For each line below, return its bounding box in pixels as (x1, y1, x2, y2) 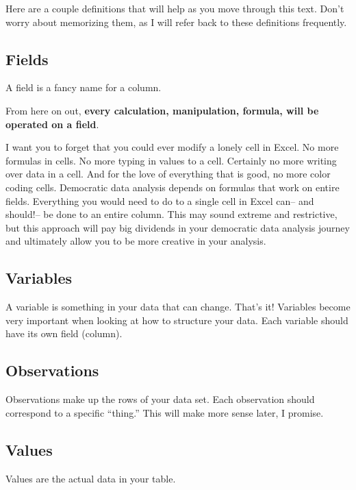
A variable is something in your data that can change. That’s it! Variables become (5, 299, 351, 314)
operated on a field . (5, 117, 99, 131)
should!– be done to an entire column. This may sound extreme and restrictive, (5, 207, 338, 221)
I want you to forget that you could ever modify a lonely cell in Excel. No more (5, 140, 339, 154)
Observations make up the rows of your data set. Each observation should (5, 392, 315, 406)
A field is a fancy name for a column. (5, 80, 162, 95)
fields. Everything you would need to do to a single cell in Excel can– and (5, 193, 314, 208)
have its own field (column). (5, 326, 123, 341)
